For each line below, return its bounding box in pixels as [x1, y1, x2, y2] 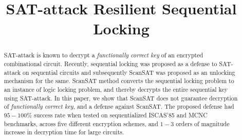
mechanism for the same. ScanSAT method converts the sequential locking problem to [4, 76, 234, 85]
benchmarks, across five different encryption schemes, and [4, 119, 158, 128]
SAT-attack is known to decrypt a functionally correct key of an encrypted [4, 51, 203, 59]
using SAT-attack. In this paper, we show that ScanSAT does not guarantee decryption [4, 93, 238, 102]
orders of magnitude [176, 119, 230, 128]
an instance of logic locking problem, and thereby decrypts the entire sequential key [4, 85, 228, 93]
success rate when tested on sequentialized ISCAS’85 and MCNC [33, 110, 208, 119]
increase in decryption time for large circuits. [4, 128, 124, 136]
